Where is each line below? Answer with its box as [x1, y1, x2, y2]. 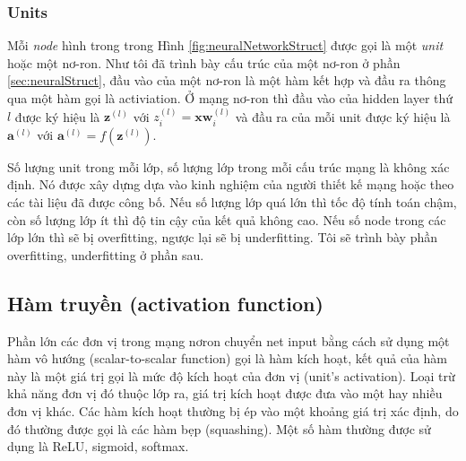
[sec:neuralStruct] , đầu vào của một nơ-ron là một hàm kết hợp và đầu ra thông [7, 71, 446, 90]
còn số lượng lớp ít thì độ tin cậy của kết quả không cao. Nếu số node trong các [7, 210, 446, 229]
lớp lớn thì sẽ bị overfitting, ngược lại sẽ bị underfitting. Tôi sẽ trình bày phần [7, 228, 438, 247]
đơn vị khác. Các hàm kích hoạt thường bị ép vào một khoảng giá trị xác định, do [7, 401, 459, 420]
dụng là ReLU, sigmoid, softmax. [7, 437, 189, 456]
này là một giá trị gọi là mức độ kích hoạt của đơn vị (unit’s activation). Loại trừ [7, 366, 455, 385]
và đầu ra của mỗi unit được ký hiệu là [235, 107, 451, 126]
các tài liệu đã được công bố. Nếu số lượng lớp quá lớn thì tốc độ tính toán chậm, [7, 193, 457, 212]
